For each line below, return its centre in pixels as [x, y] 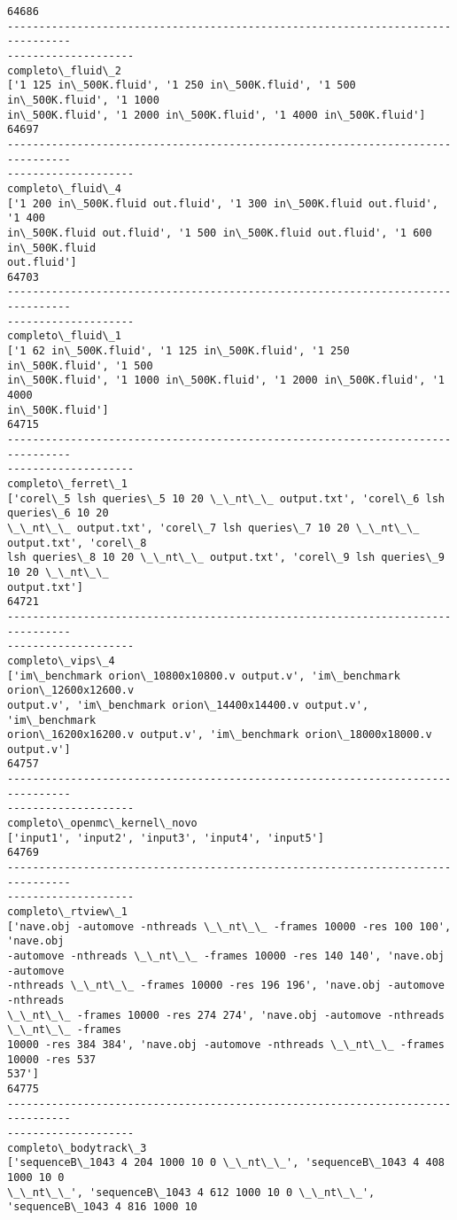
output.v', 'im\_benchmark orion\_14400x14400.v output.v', [188, 705]
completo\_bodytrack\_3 [77, 1148]
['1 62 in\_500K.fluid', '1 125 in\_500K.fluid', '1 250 [178, 351]
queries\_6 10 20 [58, 513]
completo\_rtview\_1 [68, 912]
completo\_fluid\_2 [64, 70]
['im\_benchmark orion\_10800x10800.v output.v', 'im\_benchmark [204, 676]
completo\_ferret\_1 [68, 484]
